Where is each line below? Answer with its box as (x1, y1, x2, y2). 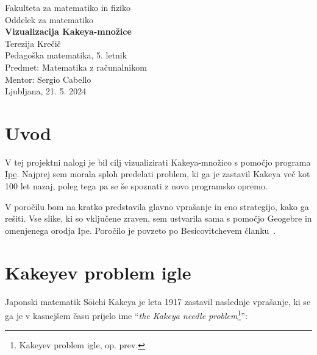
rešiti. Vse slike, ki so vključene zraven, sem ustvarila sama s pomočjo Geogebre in (5, 212, 312, 225)
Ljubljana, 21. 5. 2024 (5, 85, 87, 97)
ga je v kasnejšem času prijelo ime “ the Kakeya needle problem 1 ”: (5, 308, 248, 322)
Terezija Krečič (5, 37, 61, 49)
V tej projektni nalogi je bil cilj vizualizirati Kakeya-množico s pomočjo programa (5, 155, 311, 168)
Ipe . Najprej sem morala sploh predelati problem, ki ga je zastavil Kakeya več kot (5, 167, 310, 180)
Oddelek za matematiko (5, 13, 94, 26)
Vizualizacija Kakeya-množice (5, 25, 132, 38)
